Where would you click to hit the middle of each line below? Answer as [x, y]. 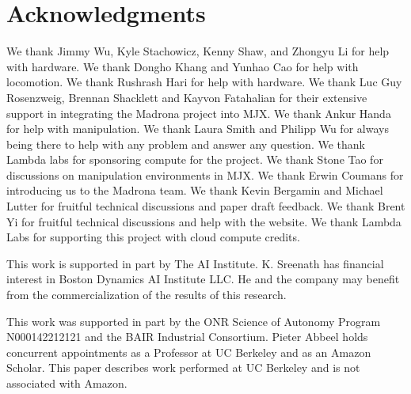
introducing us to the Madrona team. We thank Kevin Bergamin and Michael [195, 190]
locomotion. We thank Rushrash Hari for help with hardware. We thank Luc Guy [204, 82]
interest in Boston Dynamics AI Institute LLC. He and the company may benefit [203, 279]
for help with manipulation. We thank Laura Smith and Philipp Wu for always [198, 129]
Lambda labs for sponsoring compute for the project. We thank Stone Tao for [195, 159]
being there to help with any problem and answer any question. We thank [186, 144]
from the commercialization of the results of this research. [147, 295]
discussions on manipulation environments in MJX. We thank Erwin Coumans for [205, 174]
